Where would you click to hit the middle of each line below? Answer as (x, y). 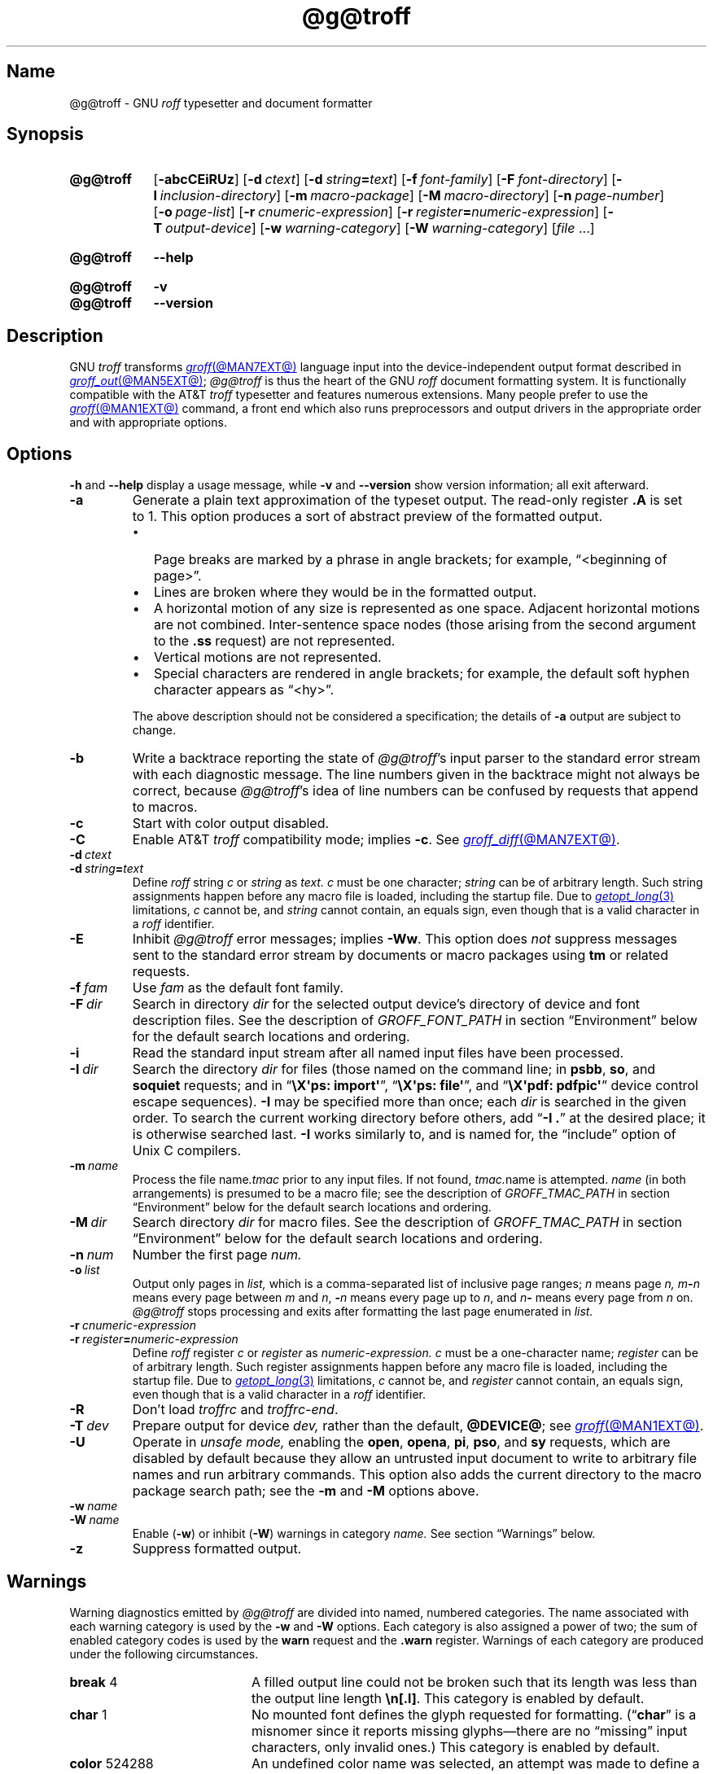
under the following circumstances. (164, 1654)
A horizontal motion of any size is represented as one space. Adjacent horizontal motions (427, 609)
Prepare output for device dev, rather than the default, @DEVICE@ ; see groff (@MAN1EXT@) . (418, 1426)
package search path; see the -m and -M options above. (306, 1491)
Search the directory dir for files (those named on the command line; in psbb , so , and (394, 1069)
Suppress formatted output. (217, 1549)
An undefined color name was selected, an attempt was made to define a (475, 1763)
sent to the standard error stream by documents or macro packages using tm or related (400, 955)
